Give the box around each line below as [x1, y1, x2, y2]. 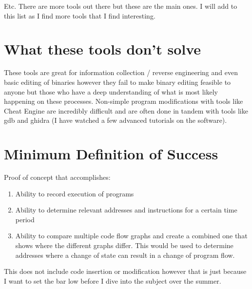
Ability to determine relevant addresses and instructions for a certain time [15, 205, 237, 215]
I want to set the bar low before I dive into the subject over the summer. [4, 275, 221, 286]
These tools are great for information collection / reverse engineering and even [4, 67, 238, 77]
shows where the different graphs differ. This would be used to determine [15, 240, 233, 250]
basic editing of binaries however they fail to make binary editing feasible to [4, 77, 231, 87]
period [15, 214, 35, 224]
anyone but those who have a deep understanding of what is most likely [4, 86, 218, 96]
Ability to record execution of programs [15, 188, 134, 198]
